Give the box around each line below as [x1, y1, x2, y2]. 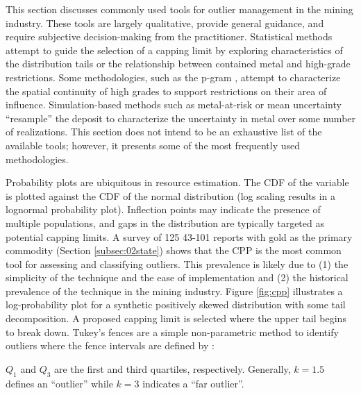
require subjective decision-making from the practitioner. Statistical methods [6, 29, 333, 44]
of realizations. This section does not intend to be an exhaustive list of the [6, 124, 322, 139]
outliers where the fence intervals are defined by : [6, 338, 215, 353]
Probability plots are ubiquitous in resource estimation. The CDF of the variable [6, 175, 349, 190]
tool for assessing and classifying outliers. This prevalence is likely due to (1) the [6, 256, 349, 271]
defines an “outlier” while [6, 376, 113, 390]
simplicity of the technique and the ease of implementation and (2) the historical [6, 270, 349, 285]
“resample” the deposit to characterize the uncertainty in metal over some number [6, 110, 356, 125]
